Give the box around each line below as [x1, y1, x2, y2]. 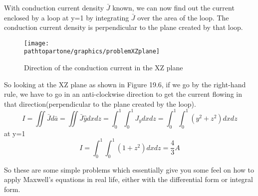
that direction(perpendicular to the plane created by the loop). [4, 98, 196, 109]
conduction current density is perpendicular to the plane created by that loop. [4, 22, 243, 32]
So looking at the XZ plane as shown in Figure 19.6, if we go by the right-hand [4, 79, 246, 89]
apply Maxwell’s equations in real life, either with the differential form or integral [4, 174, 253, 185]
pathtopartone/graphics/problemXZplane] [24, 48, 160, 55]
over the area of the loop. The [137, 12, 229, 22]
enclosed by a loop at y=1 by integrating [4, 12, 129, 22]
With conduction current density [4, 2, 104, 12]
